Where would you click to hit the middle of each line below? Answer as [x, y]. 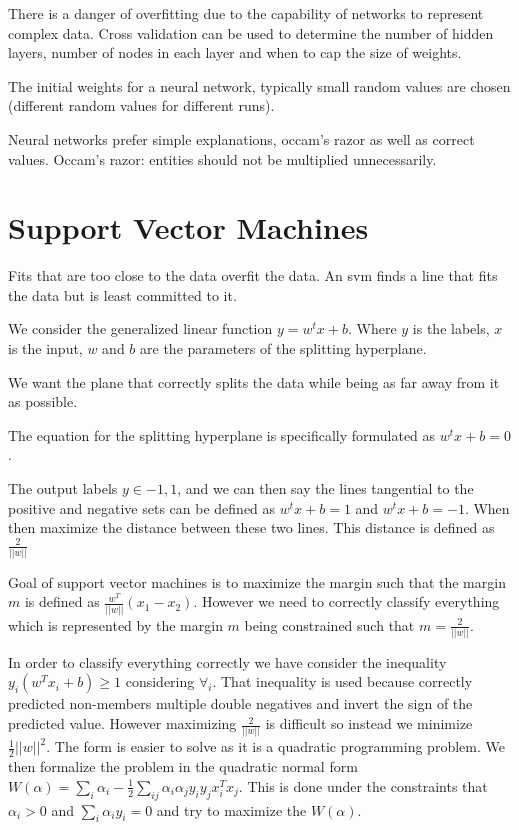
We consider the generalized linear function [140, 328]
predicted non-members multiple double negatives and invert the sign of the [240, 703]
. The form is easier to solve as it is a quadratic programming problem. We [275, 746]
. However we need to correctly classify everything [346, 601]
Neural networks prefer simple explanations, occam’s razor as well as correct [241, 138]
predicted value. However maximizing [122, 723]
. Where [372, 328]
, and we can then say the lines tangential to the [325, 488]
